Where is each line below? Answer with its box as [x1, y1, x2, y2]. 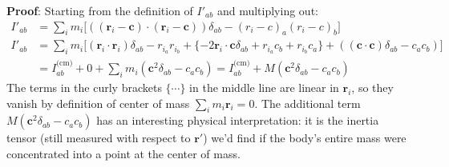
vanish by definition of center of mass [6, 94, 190, 111]
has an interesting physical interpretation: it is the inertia [96, 112, 379, 129]
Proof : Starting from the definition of [6, 2, 193, 18]
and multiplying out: [216, 2, 318, 18]
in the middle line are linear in [189, 79, 339, 96]
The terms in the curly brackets [6, 79, 162, 96]
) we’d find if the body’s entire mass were [203, 129, 407, 146]
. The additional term [254, 94, 361, 111]
